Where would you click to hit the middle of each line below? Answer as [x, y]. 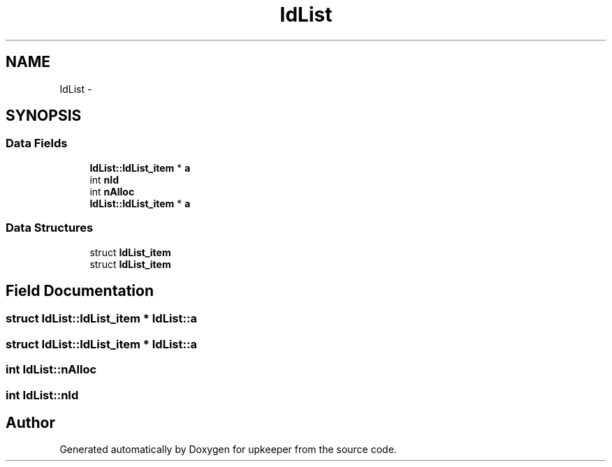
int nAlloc [112, 191]
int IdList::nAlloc [51, 370]
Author [30, 422]
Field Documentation [80, 290]
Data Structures [50, 228]
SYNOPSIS [44, 116]
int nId [104, 179]
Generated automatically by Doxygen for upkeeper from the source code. [228, 450]
